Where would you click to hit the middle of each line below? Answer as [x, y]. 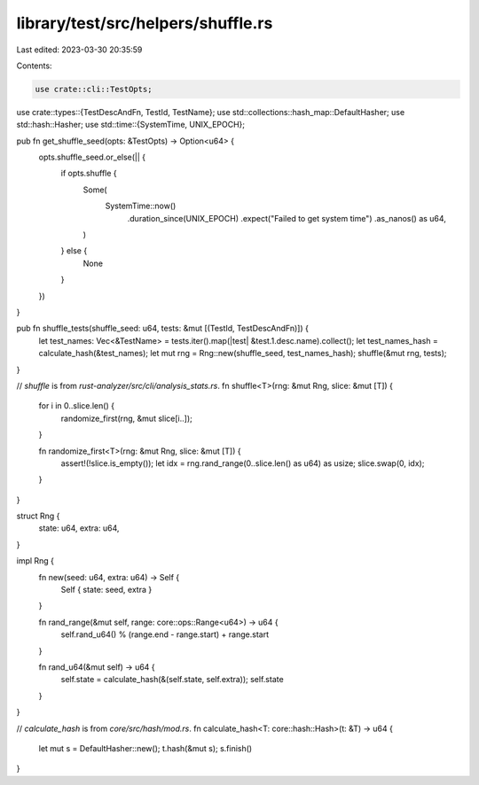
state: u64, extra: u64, [79, 528]
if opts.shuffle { [89, 174]
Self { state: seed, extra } [106, 590]
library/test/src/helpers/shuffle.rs [145, 23]
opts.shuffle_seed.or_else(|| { [92, 157]
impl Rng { [35, 561]
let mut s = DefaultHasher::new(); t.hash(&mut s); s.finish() [145, 748]
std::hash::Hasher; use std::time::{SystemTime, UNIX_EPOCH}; [131, 125]
